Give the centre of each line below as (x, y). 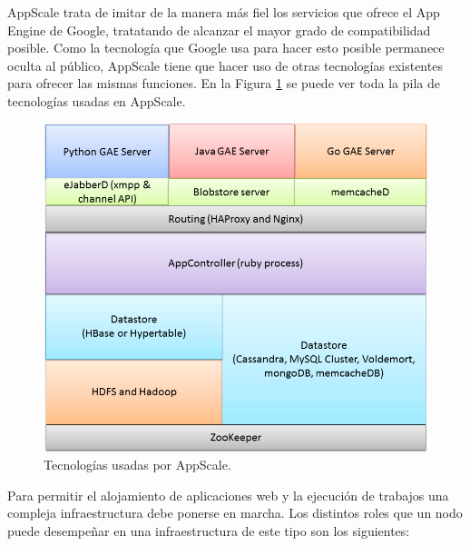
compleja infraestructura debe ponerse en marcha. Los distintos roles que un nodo (235, 513)
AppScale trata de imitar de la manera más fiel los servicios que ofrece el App (224, 12)
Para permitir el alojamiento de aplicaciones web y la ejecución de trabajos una (228, 495)
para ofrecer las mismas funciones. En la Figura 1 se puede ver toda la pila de (224, 83)
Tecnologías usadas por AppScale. (137, 465)
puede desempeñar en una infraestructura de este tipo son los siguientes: (209, 531)
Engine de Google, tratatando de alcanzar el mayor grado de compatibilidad (219, 30)
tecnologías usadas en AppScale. (97, 100)
